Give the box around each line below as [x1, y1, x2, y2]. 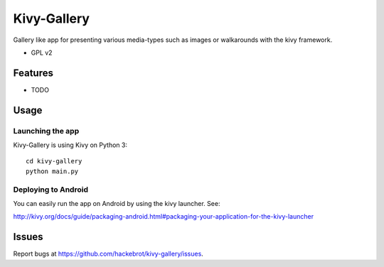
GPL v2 [31, 48, 53, 57]
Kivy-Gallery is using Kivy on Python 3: [13, 141, 128, 149]
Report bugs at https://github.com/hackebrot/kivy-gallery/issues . [13, 249, 204, 258]
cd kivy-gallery [26, 157, 82, 165]
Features [13, 67, 53, 79]
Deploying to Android [13, 185, 89, 195]
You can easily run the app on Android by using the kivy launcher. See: [13, 199, 220, 207]
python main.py [26, 167, 79, 175]
